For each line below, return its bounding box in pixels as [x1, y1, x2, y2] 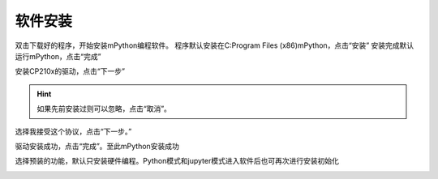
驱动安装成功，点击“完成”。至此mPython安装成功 [15, 141, 180, 151]
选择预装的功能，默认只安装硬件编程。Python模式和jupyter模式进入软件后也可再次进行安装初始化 [15, 156, 340, 166]
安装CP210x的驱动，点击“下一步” [15, 66, 126, 76]
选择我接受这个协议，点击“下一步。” [15, 126, 132, 136]
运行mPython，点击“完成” [15, 51, 101, 61]
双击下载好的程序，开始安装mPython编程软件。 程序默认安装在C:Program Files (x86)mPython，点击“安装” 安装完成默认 [15, 40, 414, 50]
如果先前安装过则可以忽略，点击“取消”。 [36, 104, 172, 113]
